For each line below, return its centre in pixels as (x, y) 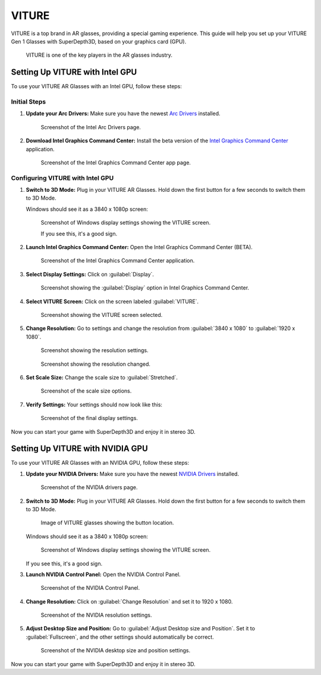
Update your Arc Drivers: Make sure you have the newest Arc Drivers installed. (123, 114)
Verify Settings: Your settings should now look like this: (94, 405)
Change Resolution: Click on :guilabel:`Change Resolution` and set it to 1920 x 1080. (129, 601)
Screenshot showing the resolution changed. (96, 364)
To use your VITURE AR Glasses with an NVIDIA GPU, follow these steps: (100, 463)
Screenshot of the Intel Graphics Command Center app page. (116, 162)
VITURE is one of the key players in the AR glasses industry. (99, 55)
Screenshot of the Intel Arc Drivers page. (91, 127)
